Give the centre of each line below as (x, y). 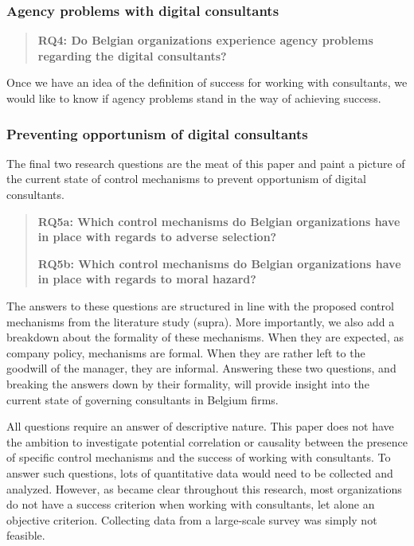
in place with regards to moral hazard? (147, 279)
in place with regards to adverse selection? (157, 237)
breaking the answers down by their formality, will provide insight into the (188, 383)
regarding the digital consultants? (132, 55)
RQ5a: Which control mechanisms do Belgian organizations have (219, 221)
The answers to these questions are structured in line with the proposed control (200, 305)
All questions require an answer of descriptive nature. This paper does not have (200, 426)
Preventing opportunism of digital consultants (157, 133)
